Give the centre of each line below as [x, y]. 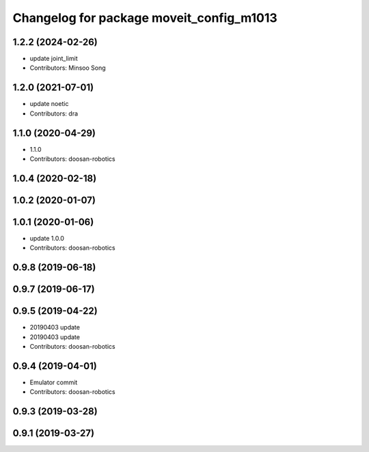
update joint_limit [54, 59]
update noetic [49, 104]
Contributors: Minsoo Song [68, 68]
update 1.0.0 [47, 238]
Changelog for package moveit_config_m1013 [145, 18]
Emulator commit [54, 382]
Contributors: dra [54, 114]
